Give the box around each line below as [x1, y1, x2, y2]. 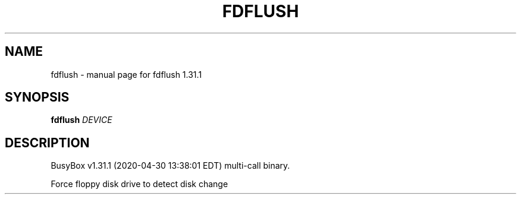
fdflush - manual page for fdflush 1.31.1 [51, 69, 202, 80]
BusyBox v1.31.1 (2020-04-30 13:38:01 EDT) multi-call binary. [51, 160, 290, 171]
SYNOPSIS [5, 90, 70, 105]
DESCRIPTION [5, 135, 90, 150]
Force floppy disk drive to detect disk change [51, 179, 228, 189]
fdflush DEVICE [51, 115, 112, 125]
